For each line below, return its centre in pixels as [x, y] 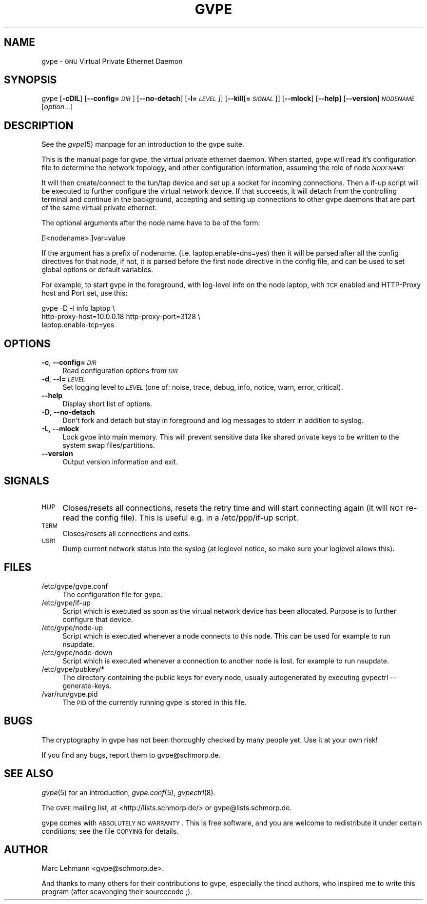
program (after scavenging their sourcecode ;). [117, 892]
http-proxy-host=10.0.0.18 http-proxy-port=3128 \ [121, 317]
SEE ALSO [29, 774]
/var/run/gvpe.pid [70, 694]
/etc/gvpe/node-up [72, 627]
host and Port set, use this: [85, 293]
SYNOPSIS [30, 80]
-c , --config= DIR [69, 362]
